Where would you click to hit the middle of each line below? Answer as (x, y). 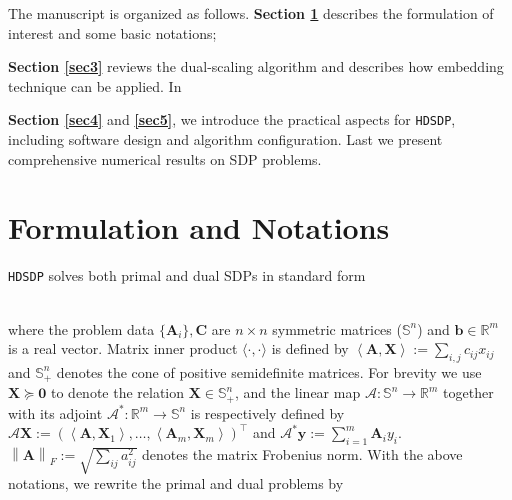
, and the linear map (297, 392)
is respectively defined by (267, 412)
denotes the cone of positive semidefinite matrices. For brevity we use (269, 371)
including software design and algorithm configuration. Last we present (225, 139)
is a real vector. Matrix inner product (123, 348)
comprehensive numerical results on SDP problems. (165, 158)
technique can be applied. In (95, 85)
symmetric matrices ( (337, 328)
